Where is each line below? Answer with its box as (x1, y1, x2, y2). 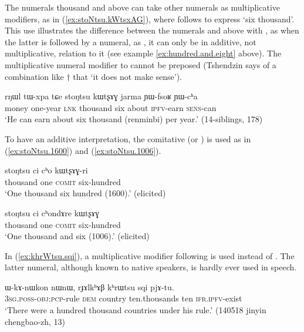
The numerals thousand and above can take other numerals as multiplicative (5, 1, 281, 13)
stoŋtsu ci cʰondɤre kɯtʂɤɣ (5, 206, 100, 219)
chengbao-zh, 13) (5, 315, 66, 327)
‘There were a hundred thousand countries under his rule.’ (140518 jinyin (5, 304, 266, 316)
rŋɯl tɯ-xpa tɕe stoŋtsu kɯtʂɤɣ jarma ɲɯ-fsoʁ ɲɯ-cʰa (5, 90, 198, 102)
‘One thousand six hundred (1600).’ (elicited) (5, 187, 166, 199)
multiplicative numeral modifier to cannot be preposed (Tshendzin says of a (5, 58, 276, 71)
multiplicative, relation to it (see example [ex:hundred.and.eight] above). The (5, 47, 282, 59)
